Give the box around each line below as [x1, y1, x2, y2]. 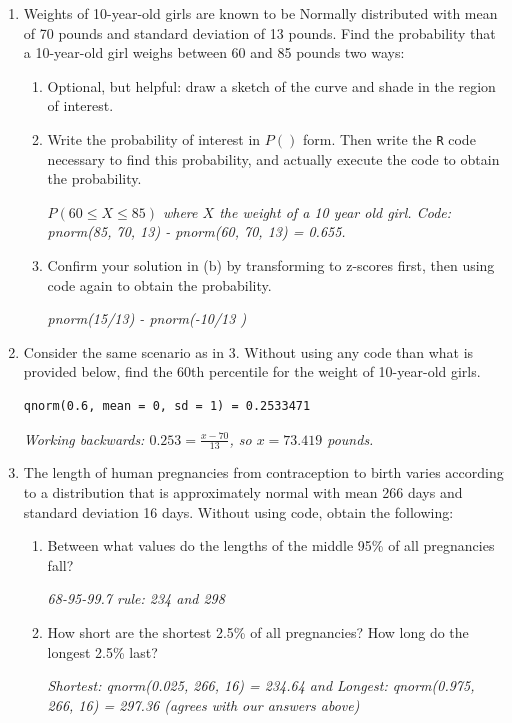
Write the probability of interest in [47, 128, 261, 149]
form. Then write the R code [302, 128, 476, 149]
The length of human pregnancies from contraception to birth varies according [23, 462, 504, 483]
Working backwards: [23, 428, 145, 449]
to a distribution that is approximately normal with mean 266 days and [23, 481, 463, 502]
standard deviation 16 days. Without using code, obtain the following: [23, 501, 454, 522]
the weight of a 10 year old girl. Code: [219, 201, 452, 222]
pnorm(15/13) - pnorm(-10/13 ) [47, 308, 247, 329]
